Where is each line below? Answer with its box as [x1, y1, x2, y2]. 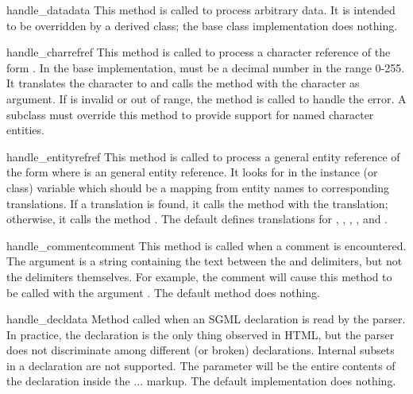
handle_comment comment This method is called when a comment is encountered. [6, 237, 407, 253]
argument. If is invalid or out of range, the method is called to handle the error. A [6, 90, 407, 106]
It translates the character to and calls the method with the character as [6, 75, 360, 91]
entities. [6, 122, 44, 138]
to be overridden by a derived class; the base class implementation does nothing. [6, 17, 398, 33]
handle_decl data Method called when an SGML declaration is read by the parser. [6, 311, 406, 327]
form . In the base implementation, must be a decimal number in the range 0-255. [6, 59, 405, 75]
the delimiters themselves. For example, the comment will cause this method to [6, 268, 392, 284]
